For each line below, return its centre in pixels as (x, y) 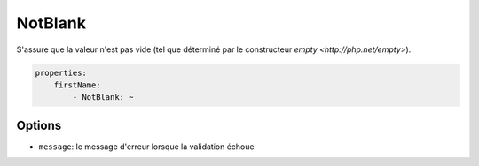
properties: (61, 72)
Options (39, 125)
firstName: (77, 85)
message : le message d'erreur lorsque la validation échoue (146, 147)
